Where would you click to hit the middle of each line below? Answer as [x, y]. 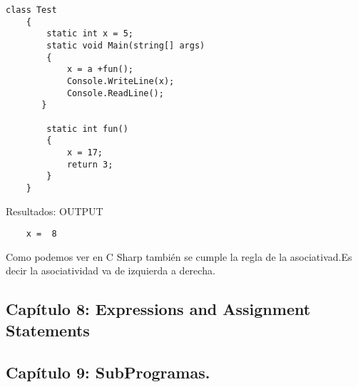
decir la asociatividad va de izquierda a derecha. [111, 270]
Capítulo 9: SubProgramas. [108, 372]
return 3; [90, 164]
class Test [31, 10]
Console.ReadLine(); [115, 93]
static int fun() [87, 129]
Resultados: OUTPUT [55, 211]
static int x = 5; [90, 34]
